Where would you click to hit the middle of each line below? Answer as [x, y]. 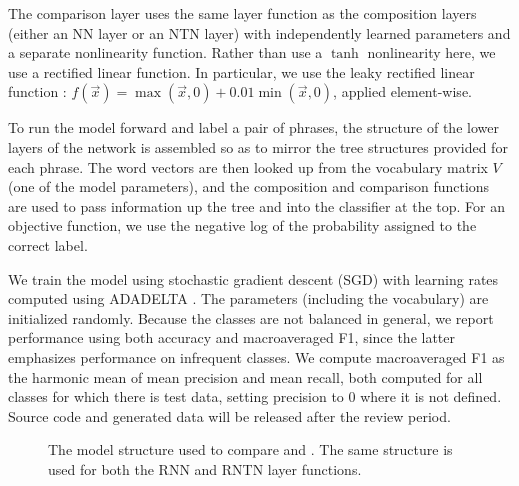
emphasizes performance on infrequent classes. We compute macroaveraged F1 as [256, 356]
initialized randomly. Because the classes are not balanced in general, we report [251, 317]
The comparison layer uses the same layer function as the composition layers [242, 13]
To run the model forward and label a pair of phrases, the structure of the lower [253, 127]
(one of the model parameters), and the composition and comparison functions [249, 186]
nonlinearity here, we [431, 52]
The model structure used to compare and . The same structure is [250, 449]
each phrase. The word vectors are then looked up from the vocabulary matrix [248, 166]
